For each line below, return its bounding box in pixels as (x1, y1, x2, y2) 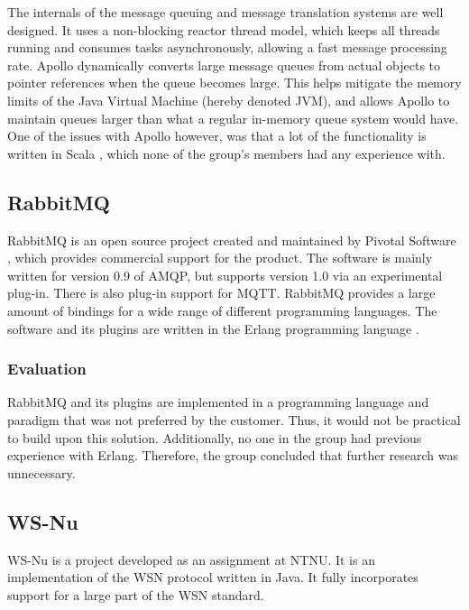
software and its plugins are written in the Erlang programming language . (7, 319, 419, 337)
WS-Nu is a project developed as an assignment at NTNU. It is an (7, 550, 375, 568)
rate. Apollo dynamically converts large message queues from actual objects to (7, 55, 441, 74)
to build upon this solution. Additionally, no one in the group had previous (7, 428, 422, 447)
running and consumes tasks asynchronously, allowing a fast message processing (7, 38, 447, 57)
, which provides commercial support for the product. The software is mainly (7, 248, 433, 267)
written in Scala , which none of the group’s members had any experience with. (7, 143, 446, 162)
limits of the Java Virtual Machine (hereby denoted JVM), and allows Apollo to (7, 90, 450, 109)
